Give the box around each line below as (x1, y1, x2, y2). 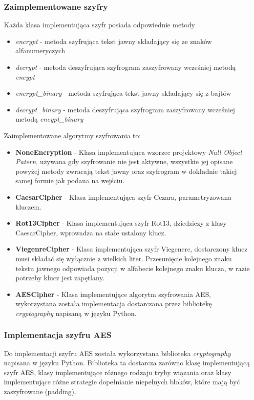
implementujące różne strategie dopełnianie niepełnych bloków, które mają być (4, 377, 240, 387)
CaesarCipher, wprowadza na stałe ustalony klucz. (15, 227, 166, 237)
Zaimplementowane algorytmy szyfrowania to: (4, 130, 141, 140)
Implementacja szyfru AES (4, 329, 112, 341)
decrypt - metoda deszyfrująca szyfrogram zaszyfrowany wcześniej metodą (15, 62, 236, 72)
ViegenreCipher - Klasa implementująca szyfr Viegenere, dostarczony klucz (15, 244, 248, 254)
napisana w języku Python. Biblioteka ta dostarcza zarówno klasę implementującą (4, 358, 250, 368)
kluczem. (15, 201, 42, 211)
